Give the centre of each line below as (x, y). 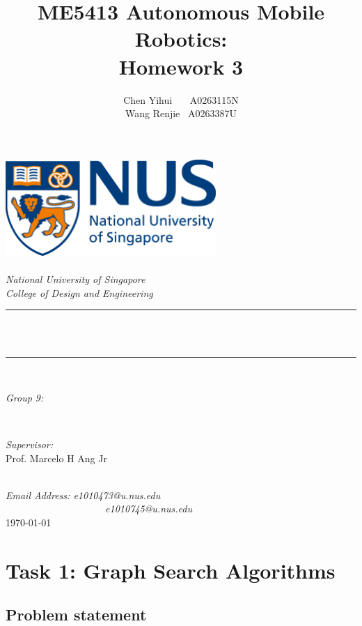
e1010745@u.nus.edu (149, 509)
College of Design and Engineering (79, 292)
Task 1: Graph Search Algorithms (171, 570)
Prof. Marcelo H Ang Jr (56, 458)
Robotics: (181, 39)
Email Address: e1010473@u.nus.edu (83, 495)
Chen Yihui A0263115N (181, 99)
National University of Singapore (76, 278)
